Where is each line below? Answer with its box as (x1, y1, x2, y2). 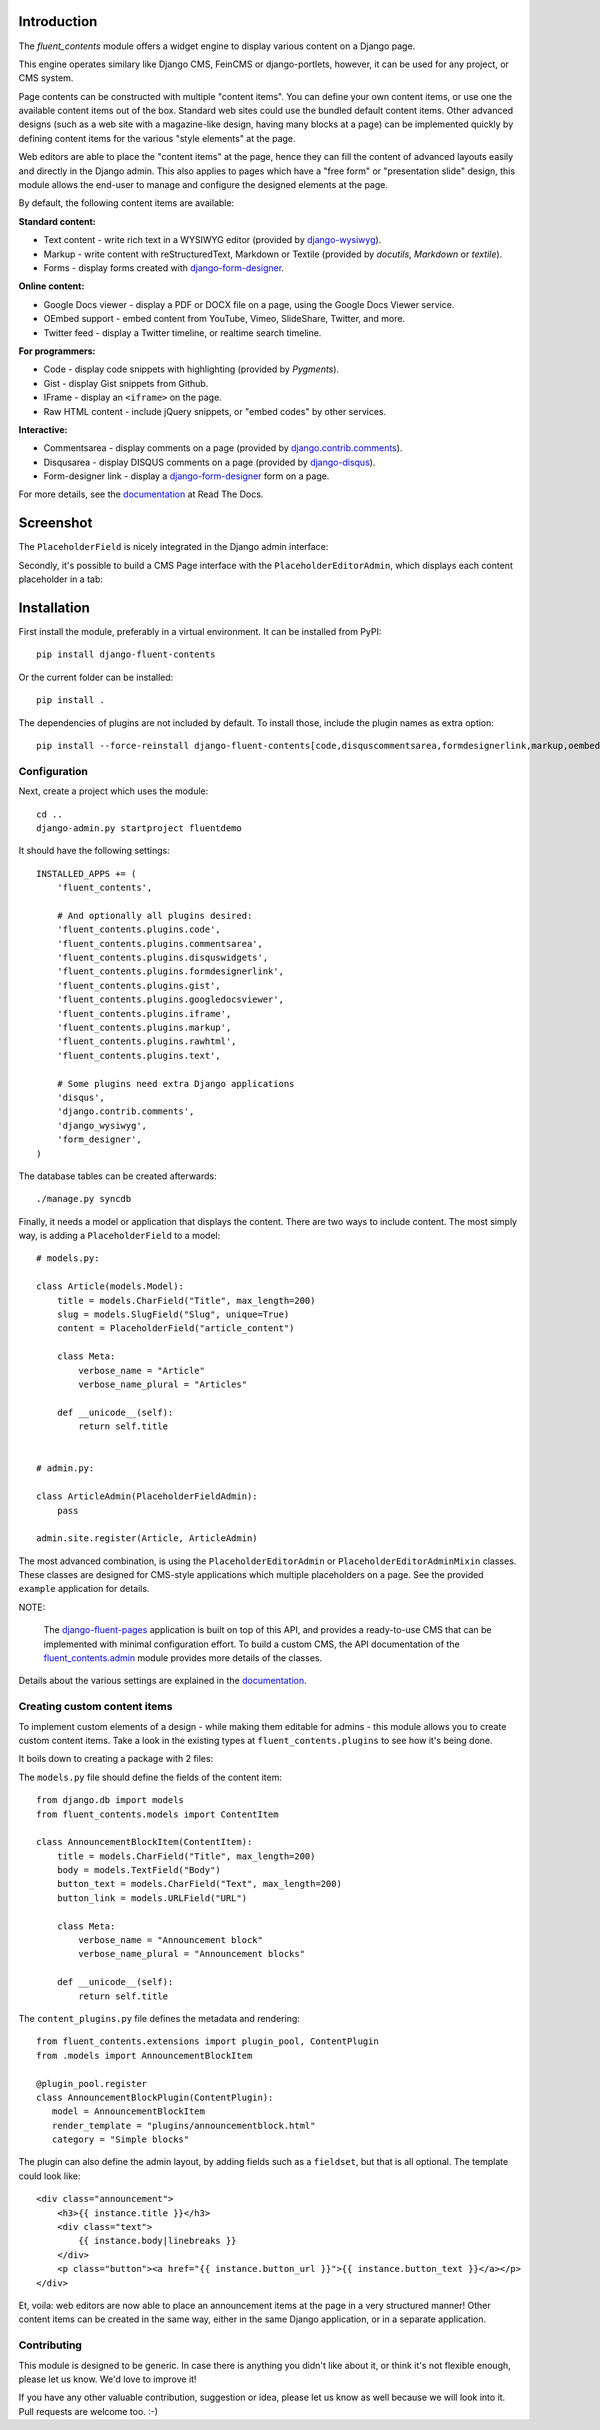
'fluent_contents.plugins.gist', (56, 980, 222, 991)
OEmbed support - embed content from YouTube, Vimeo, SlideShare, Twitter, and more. (43, 313, 405, 325)
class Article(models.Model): (36, 1281, 185, 1292)
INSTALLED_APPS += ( (36, 868, 137, 879)
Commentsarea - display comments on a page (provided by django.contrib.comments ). (43, 442, 403, 454)
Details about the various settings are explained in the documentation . (18, 1675, 307, 1687)
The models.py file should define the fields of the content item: (18, 1771, 283, 1783)
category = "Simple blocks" (51, 2134, 190, 2145)
